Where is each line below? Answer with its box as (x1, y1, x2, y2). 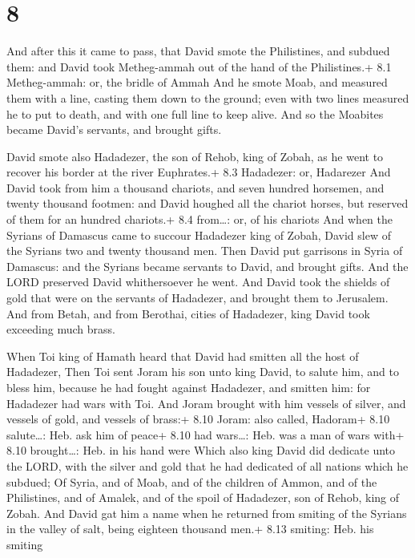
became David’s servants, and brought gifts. (6, 121, 222, 138)
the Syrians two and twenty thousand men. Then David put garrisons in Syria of (6, 242, 403, 259)
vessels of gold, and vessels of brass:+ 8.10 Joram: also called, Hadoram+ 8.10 (6, 410, 390, 427)
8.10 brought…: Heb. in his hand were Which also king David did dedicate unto (6, 442, 396, 459)
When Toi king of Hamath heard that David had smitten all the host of (6, 347, 359, 364)
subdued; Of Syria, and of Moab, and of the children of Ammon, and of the (6, 473, 377, 490)
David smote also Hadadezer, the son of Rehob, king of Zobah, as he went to (6, 148, 384, 164)
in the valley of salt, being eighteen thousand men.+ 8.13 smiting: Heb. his (6, 520, 374, 537)
